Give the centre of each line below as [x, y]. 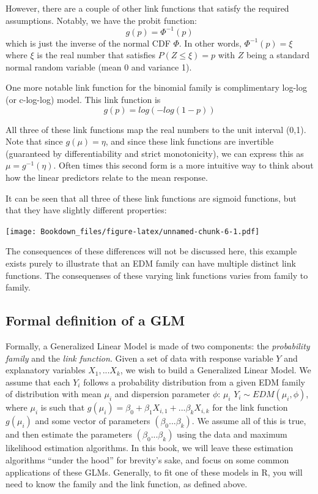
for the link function [250, 407]
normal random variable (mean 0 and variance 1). [99, 66]
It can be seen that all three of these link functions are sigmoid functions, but [151, 198]
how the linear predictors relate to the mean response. [107, 177]
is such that [63, 407]
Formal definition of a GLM [95, 320]
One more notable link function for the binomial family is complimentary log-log [156, 87]
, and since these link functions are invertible [190, 141]
